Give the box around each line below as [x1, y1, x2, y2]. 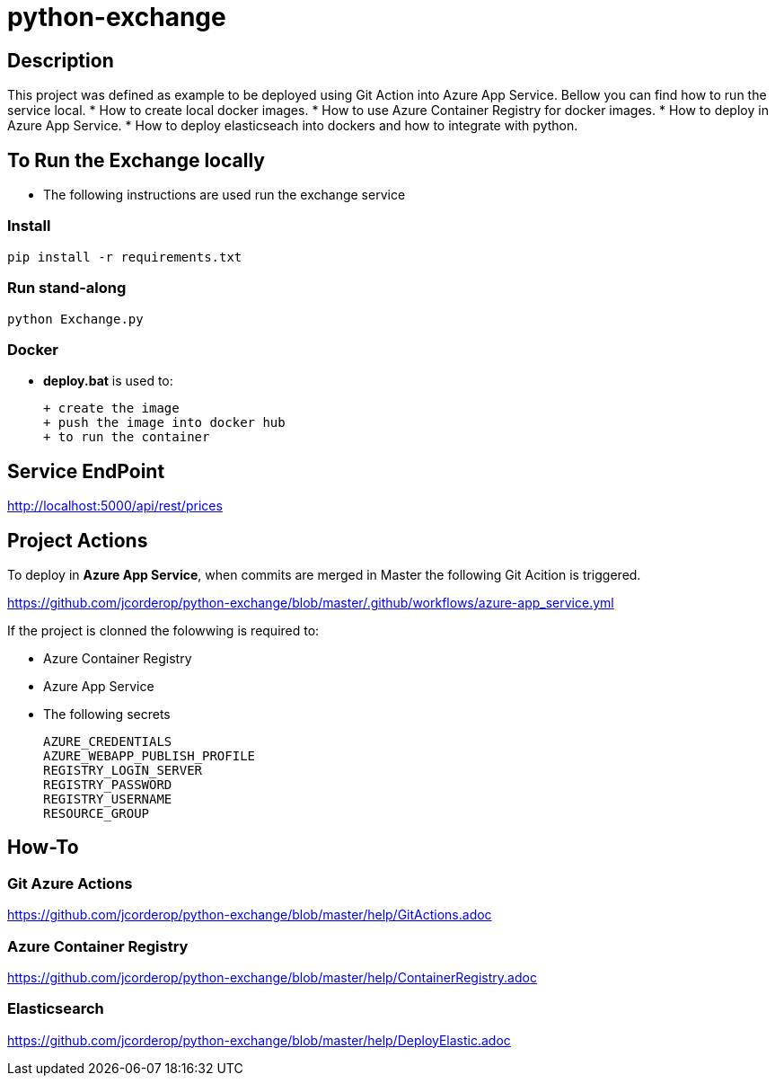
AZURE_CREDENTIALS [43, 733, 172, 749]
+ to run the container [43, 430, 210, 445]
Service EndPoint [7, 459, 165, 483]
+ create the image [43, 401, 180, 416]
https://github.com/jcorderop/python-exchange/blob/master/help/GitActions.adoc [7, 907, 492, 923]
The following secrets [43, 706, 171, 722]
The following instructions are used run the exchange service [43, 187, 406, 203]
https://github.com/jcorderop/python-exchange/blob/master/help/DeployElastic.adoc [7, 1032, 511, 1048]
